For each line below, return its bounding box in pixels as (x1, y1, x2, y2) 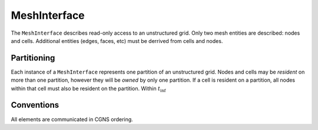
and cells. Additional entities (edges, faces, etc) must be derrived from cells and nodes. (11, 37, 223, 44)
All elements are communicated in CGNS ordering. (11, 115, 134, 123)
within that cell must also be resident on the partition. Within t (11, 85, 161, 92)
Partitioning (11, 53, 55, 63)
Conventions (11, 100, 59, 110)
